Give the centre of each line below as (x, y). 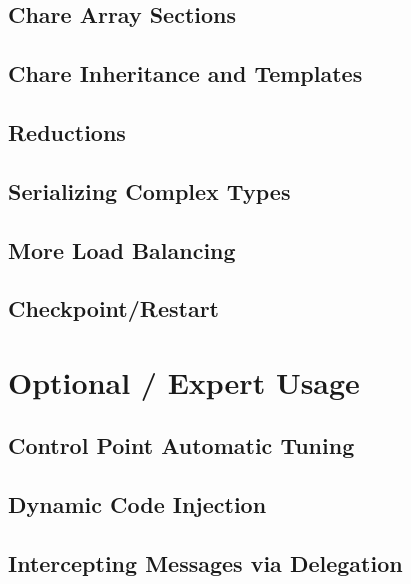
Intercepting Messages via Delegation (205, 563)
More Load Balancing (122, 249)
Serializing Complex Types (149, 190)
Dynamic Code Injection (137, 504)
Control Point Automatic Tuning (181, 445)
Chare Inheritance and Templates (185, 73)
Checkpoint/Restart (114, 308)
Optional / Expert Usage (184, 381)
